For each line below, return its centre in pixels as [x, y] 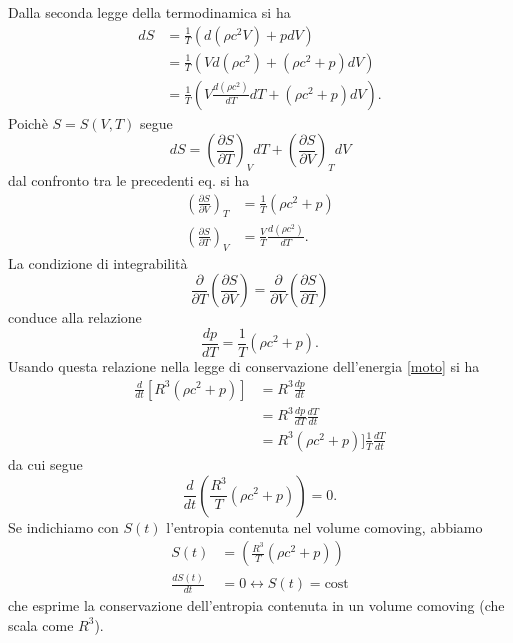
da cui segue [45, 463]
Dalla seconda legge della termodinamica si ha [149, 12]
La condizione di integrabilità [98, 262]
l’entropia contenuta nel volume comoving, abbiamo [324, 526]
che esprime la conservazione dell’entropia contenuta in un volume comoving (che [256, 605]
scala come [41, 624]
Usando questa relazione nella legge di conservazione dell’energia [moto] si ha [244, 365]
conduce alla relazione [75, 317]
